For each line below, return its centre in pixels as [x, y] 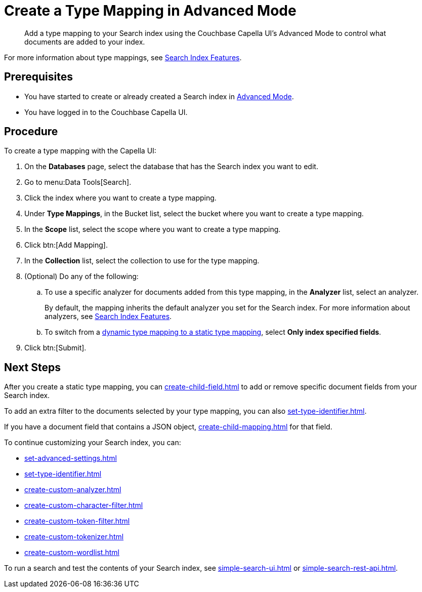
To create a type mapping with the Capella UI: [80, 151]
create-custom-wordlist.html [72, 552]
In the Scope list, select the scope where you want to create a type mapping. [153, 229]
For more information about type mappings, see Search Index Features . [123, 57]
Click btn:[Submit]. [55, 348]
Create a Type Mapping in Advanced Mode [150, 11]
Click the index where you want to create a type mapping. [120, 198]
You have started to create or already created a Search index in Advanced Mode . [159, 96]
